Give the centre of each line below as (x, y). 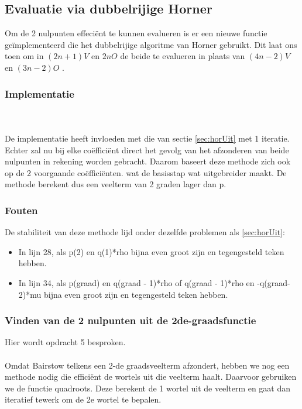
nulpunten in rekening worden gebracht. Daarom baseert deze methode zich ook (148, 161)
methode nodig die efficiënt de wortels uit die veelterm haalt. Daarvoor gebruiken (151, 377)
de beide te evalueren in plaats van (183, 56)
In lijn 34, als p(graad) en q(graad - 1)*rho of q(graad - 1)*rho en (136, 282)
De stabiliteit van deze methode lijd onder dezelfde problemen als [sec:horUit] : (145, 232)
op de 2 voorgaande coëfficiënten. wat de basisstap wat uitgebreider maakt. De (146, 172)
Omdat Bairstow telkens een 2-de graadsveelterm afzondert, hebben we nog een (147, 365)
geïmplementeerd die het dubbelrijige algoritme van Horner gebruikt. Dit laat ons (151, 44)
